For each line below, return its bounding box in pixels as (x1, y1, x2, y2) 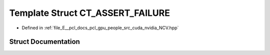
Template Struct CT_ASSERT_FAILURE (9, 7, 170, 18)
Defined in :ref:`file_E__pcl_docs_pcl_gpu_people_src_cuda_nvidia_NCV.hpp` (21, 25, 179, 31)
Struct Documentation (9, 38, 80, 46)
